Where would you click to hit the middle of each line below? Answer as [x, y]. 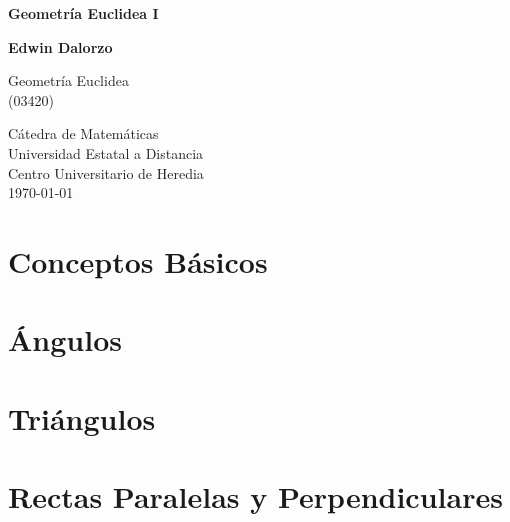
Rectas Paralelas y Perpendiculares [255, 496]
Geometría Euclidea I [83, 13]
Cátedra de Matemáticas [83, 133]
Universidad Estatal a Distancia [106, 152]
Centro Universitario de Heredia [106, 172]
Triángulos [82, 417]
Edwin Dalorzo [60, 46]
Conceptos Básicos [138, 260]
